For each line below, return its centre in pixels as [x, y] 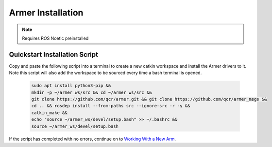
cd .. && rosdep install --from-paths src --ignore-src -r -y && [111, 106]
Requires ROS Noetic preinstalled [55, 38]
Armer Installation [46, 13]
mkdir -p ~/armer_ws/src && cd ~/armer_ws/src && [92, 92]
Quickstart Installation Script [53, 54]
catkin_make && [49, 113]
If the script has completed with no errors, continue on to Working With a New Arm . [93, 139]
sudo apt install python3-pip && [71, 86]
